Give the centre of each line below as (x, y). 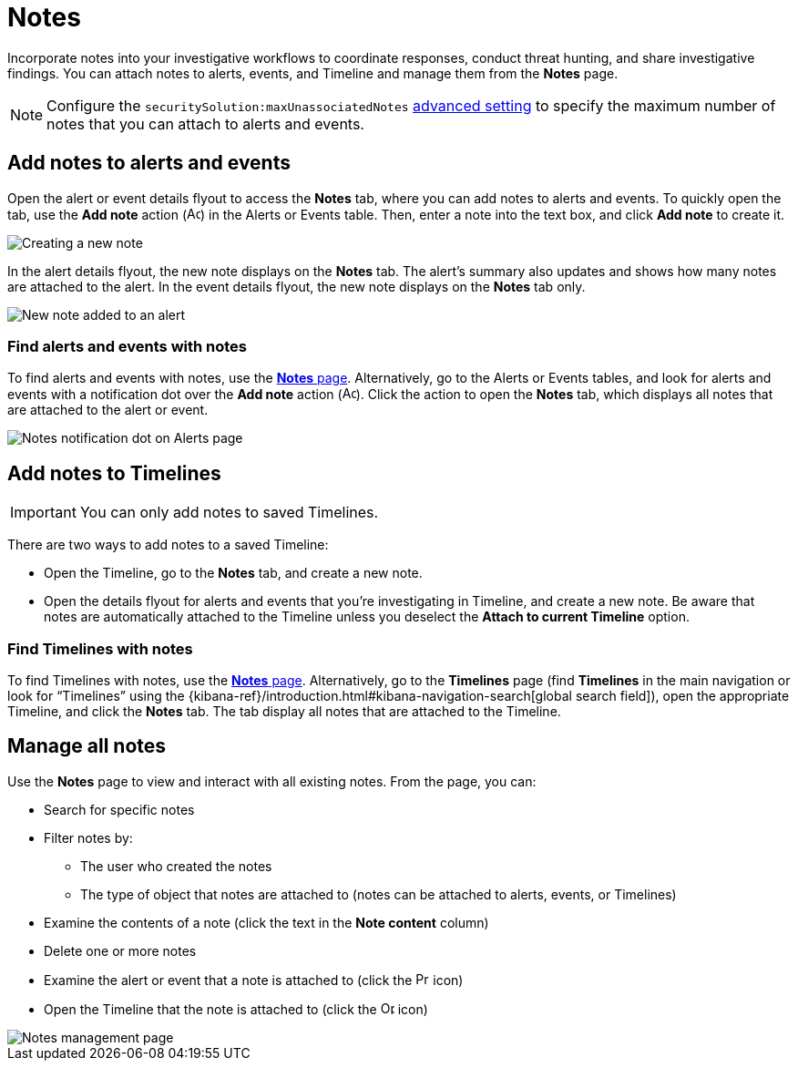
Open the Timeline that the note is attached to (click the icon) (236, 1009)
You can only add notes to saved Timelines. (229, 513)
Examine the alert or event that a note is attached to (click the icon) (254, 980)
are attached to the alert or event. (108, 410)
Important (43, 513)
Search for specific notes (119, 809)
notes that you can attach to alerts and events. (205, 123)
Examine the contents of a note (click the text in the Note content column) (266, 922)
